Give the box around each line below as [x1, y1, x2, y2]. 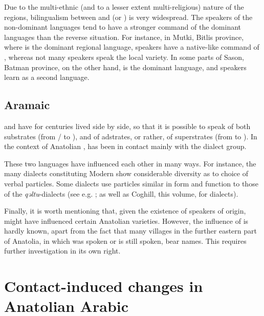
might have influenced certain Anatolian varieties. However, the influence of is [4, 215, 249, 226]
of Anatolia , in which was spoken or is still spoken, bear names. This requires [4, 235, 247, 246]
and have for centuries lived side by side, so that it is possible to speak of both [4, 120, 251, 131]
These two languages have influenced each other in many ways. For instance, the [4, 158, 256, 168]
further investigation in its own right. [4, 245, 121, 256]
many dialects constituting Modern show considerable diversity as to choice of [4, 168, 248, 179]
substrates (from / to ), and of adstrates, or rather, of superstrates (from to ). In [4, 131, 257, 141]
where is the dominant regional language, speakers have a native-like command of [4, 41, 259, 52]
